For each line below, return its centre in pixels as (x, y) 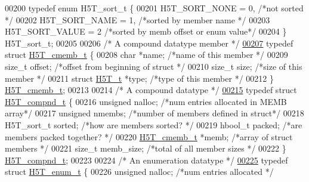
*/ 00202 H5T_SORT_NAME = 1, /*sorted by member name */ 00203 (137, 19)
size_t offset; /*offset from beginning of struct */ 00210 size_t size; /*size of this (154, 66)
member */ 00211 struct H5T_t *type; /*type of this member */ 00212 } (139, 78)
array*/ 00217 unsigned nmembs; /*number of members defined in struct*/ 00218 (154, 113)
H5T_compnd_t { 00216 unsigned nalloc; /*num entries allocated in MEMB (146, 101)
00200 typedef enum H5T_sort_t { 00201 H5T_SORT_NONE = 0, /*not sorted (154, 8)
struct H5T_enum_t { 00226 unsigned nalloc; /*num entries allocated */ (139, 172)
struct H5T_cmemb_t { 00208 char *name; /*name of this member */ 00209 (146, 55)
